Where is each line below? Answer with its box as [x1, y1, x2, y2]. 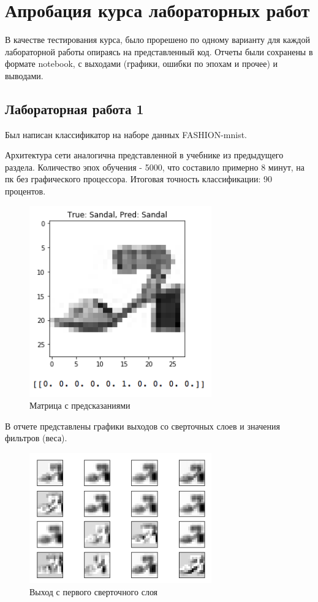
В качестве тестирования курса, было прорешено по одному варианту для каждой [5, 33, 310, 46]
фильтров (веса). [5, 431, 67, 444]
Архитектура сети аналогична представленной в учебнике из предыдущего [5, 149, 284, 161]
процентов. [5, 185, 46, 198]
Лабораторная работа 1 [5, 99, 144, 118]
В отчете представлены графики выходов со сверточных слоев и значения [5, 419, 280, 432]
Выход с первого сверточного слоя [29, 585, 158, 598]
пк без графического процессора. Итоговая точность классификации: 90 [5, 172, 273, 185]
